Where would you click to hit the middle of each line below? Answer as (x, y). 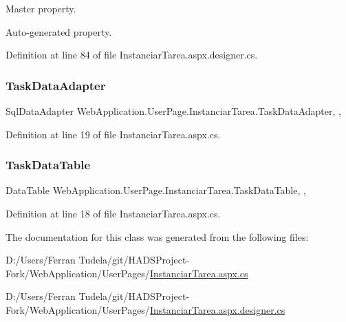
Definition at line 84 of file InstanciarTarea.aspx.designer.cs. (132, 55)
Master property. (41, 8)
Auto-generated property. (59, 31)
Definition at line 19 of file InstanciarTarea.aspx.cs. (113, 134)
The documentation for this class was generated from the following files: (157, 236)
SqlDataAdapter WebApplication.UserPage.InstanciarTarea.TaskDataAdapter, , (173, 111)
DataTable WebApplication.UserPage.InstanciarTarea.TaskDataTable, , (156, 190)
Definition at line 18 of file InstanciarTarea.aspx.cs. (113, 213)
